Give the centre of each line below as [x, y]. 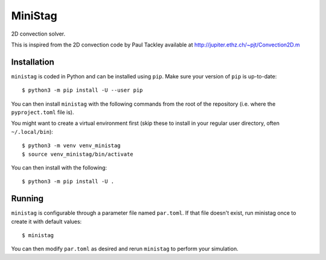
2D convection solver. [38, 34]
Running [27, 199]
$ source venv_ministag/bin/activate [78, 154]
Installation [33, 62]
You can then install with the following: [59, 167]
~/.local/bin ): [32, 132]
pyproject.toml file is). [43, 112]
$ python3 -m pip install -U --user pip [82, 90]
